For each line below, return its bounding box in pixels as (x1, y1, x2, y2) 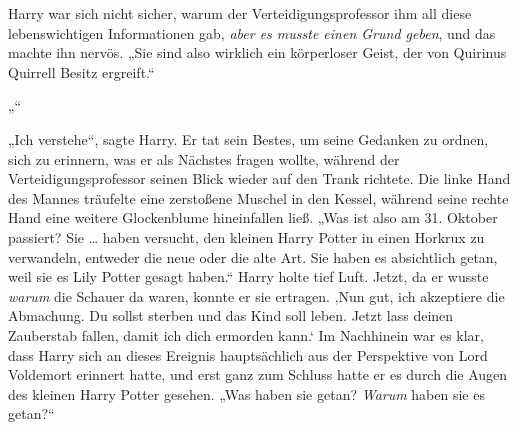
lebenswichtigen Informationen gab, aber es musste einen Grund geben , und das (8, 22, 496, 43)
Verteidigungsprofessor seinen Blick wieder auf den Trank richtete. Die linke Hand (8, 168, 511, 189)
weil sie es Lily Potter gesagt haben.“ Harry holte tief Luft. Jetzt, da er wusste (8, 266, 489, 287)
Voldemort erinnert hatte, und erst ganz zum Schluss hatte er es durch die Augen (8, 364, 508, 385)
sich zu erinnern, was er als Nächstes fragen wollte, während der (8, 148, 400, 169)
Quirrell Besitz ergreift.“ (8, 61, 155, 82)
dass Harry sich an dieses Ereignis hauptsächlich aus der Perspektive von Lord (8, 344, 488, 365)
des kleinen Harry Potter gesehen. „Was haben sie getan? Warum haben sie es (8, 383, 485, 404)
